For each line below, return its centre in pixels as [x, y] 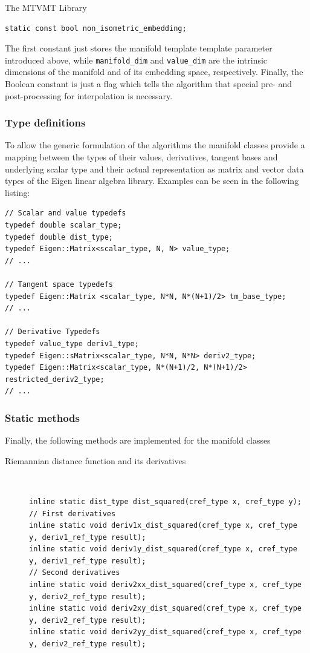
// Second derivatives [75, 573]
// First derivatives [73, 514]
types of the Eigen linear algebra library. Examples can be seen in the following [152, 181]
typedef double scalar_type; [63, 225]
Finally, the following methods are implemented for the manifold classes [138, 440]
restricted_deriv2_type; [55, 379]
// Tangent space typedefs [59, 284]
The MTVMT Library [46, 7]
